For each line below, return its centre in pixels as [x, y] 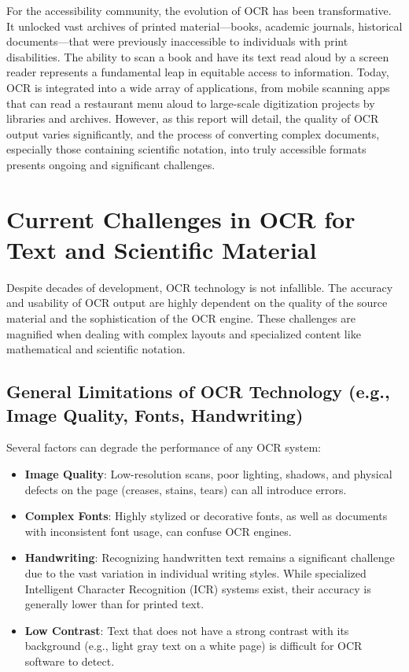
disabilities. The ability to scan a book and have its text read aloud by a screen [198, 56]
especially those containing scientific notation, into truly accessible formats [186, 149]
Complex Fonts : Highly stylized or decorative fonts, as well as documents [206, 516]
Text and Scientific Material [162, 249]
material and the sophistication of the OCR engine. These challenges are [181, 318]
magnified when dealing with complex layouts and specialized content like [184, 333]
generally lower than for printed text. [114, 604]
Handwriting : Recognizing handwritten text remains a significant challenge [210, 558]
